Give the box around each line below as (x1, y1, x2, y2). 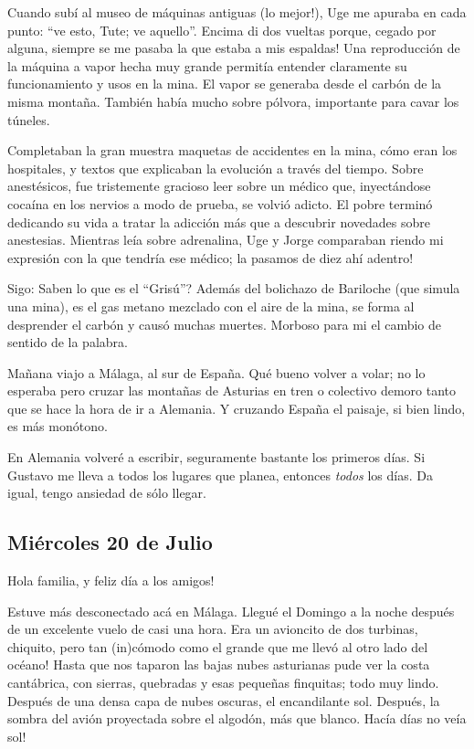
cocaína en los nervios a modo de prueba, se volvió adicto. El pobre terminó (7, 194, 433, 213)
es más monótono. (7, 417, 108, 436)
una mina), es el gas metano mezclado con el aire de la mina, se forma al (7, 296, 415, 315)
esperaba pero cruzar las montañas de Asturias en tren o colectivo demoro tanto (7, 381, 457, 400)
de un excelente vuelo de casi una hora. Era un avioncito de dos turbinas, (7, 619, 418, 638)
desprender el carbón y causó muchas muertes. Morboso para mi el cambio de (7, 314, 442, 333)
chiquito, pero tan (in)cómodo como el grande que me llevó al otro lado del (7, 637, 428, 656)
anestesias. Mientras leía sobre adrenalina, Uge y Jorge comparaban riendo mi (7, 230, 444, 249)
